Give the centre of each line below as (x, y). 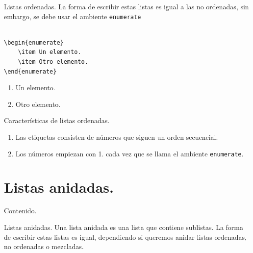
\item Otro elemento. (53, 62)
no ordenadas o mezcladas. (44, 246)
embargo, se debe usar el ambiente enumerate (73, 16)
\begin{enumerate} (34, 42)
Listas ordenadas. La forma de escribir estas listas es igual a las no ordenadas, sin (126, 6)
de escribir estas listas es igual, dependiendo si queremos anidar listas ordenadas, (125, 237)
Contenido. (20, 211)
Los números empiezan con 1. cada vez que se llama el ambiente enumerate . (129, 153)
